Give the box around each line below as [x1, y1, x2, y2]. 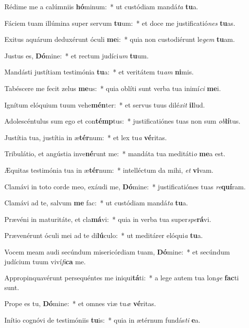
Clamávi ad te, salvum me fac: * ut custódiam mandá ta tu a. [4, 198, 188, 208]
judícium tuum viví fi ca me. [4, 256, 86, 266]
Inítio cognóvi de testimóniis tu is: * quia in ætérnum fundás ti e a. [4, 314, 200, 325]
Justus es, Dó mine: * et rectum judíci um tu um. [4, 50, 149, 60]
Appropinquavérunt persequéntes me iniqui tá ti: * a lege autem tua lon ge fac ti [4, 273, 239, 283]
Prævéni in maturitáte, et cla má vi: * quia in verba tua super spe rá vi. [4, 214, 212, 224]
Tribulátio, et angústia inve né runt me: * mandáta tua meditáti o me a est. [4, 148, 226, 159]
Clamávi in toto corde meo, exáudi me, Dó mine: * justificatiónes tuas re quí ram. [4, 181, 246, 191]
